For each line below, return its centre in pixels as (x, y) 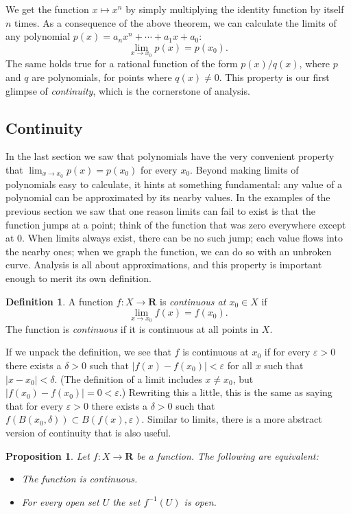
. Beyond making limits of (244, 169)
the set (126, 501)
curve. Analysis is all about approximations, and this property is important (164, 265)
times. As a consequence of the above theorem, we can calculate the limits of (175, 22)
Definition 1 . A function (60, 301)
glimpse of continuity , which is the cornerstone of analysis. (128, 90)
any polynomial (38, 36)
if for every (287, 352)
